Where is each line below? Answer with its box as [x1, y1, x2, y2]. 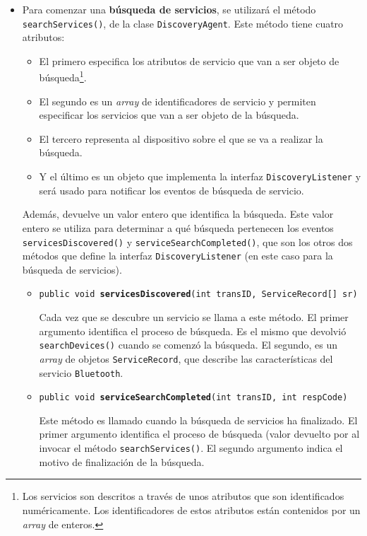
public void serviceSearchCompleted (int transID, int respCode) [39, 392, 348, 403]
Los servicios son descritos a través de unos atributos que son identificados [22, 489, 344, 503]
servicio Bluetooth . [39, 365, 124, 380]
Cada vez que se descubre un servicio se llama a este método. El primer [39, 310, 349, 325]
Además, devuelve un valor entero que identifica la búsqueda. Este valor [22, 206, 334, 221]
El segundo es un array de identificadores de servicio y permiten [39, 93, 316, 108]
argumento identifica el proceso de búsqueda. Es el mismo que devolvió [39, 323, 347, 338]
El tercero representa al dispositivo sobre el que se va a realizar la [39, 131, 323, 146]
